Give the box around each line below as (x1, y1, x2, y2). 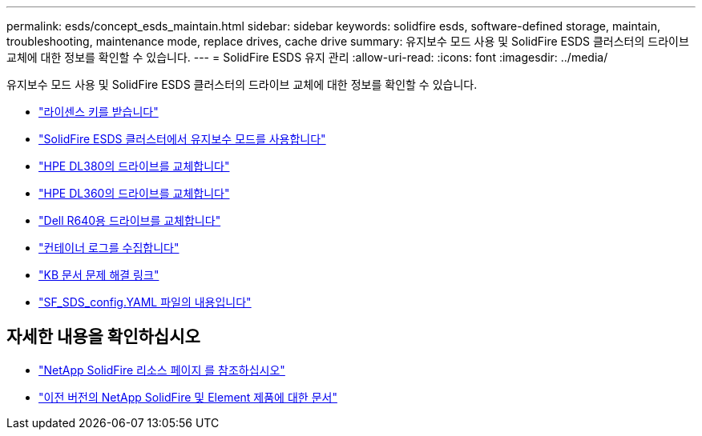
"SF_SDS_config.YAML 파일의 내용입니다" (38, 295, 252, 309)
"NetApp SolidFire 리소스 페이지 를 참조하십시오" (38, 362, 285, 377)
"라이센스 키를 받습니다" (38, 105, 159, 118)
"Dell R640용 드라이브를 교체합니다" (38, 214, 221, 227)
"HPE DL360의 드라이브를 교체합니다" (38, 186, 230, 200)
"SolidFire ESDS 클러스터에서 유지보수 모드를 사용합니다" (38, 132, 326, 146)
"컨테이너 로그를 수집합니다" (38, 241, 180, 254)
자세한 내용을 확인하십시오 (6, 326, 200, 347)
